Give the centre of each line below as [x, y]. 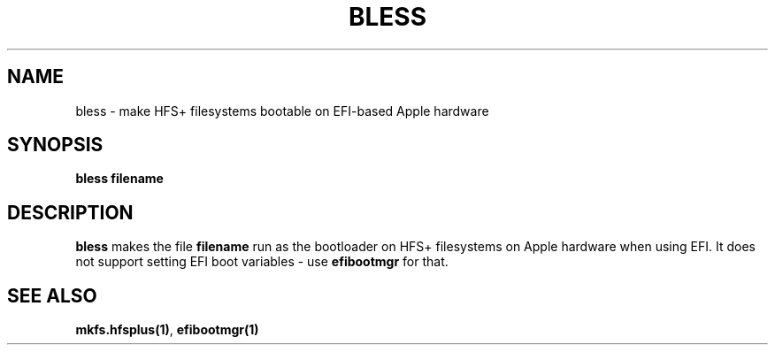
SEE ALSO [52, 295]
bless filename [119, 179]
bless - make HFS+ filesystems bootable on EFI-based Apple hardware [282, 111]
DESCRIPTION [70, 212]
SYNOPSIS [55, 145]
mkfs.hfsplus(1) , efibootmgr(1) [167, 330]
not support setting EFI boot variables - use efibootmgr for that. [262, 262]
